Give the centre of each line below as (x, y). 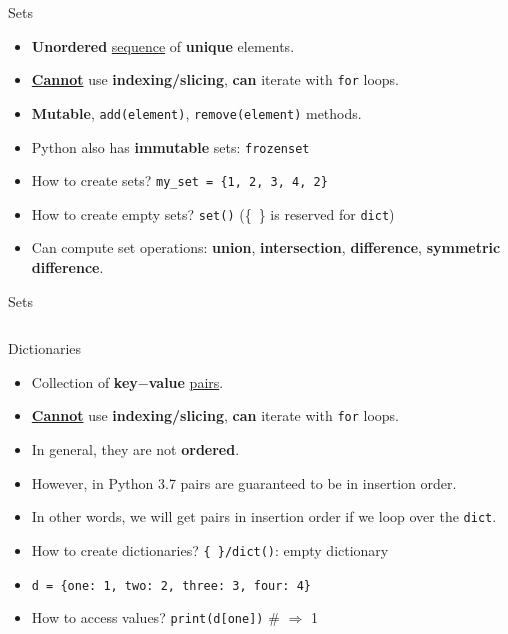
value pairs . (186, 381)
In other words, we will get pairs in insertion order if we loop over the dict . (264, 516)
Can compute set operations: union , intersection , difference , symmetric (266, 247)
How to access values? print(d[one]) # (155, 617)
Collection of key (84, 381)
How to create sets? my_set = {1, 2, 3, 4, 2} (179, 180)
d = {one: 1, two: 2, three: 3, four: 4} (171, 585)
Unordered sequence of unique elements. (163, 45)
